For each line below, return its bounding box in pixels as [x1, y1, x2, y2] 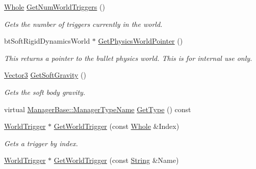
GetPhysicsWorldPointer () [98, 36, 183, 46]
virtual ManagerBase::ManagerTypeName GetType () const [4, 104, 191, 114]
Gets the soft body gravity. [4, 86, 86, 97]
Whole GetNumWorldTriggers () [4, 2, 105, 12]
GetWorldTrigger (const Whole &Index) [54, 121, 180, 131]
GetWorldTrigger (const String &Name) [54, 155, 179, 165]
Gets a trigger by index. [4, 138, 78, 148]
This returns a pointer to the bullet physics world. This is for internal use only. [4, 52, 252, 63]
